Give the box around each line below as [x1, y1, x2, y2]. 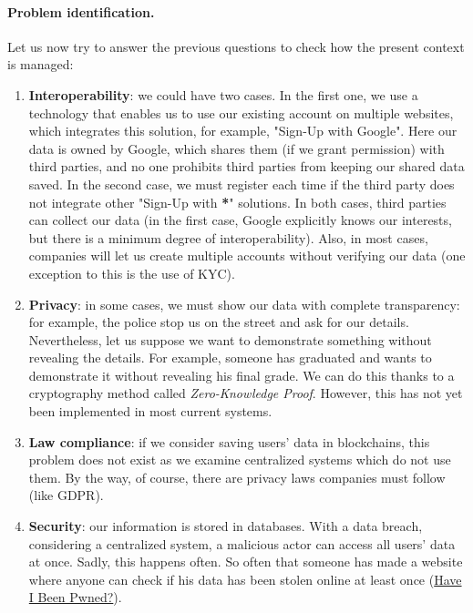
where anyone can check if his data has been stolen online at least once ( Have [28, 569, 462, 588]
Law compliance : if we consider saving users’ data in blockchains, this [28, 432, 430, 451]
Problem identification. [7, 2, 155, 21]
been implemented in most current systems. [28, 402, 272, 421]
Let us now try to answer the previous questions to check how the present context [7, 36, 465, 56]
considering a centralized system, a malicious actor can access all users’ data [28, 534, 456, 553]
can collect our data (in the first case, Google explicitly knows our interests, [28, 210, 452, 230]
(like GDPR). [28, 485, 104, 505]
